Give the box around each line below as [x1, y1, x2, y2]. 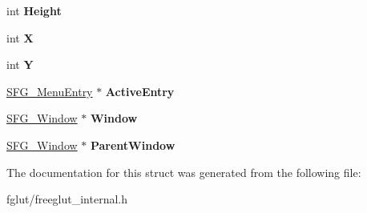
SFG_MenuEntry [6, 82, 93, 99]
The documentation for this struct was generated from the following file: [6, 163, 361, 180]
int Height [6, 2, 62, 18]
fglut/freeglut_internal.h [6, 191, 128, 207]
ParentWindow [90, 136, 175, 153]
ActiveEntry [105, 82, 175, 99]
